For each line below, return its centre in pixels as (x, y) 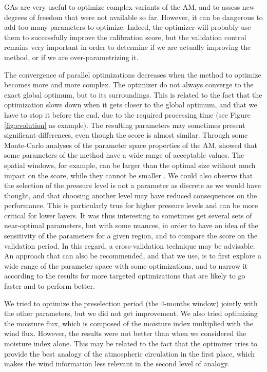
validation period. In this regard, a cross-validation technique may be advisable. (130, 245)
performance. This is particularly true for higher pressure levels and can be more (131, 205)
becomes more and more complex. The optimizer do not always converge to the (129, 85)
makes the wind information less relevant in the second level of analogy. (117, 364)
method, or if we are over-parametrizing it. (71, 57)
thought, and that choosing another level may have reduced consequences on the (131, 195)
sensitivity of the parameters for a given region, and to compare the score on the (131, 236)
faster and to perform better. (50, 286)
